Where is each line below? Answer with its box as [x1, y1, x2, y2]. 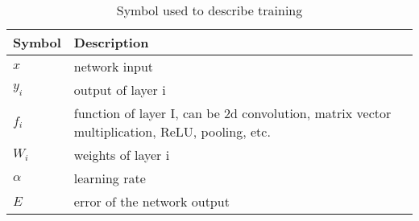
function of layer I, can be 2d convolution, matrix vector [73, 104, 392, 122]
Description [73, 33, 149, 51]
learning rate [73, 169, 146, 187]
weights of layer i [73, 145, 170, 164]
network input [73, 57, 154, 76]
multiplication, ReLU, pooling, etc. [73, 122, 271, 141]
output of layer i [73, 80, 166, 99]
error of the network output [73, 192, 230, 211]
